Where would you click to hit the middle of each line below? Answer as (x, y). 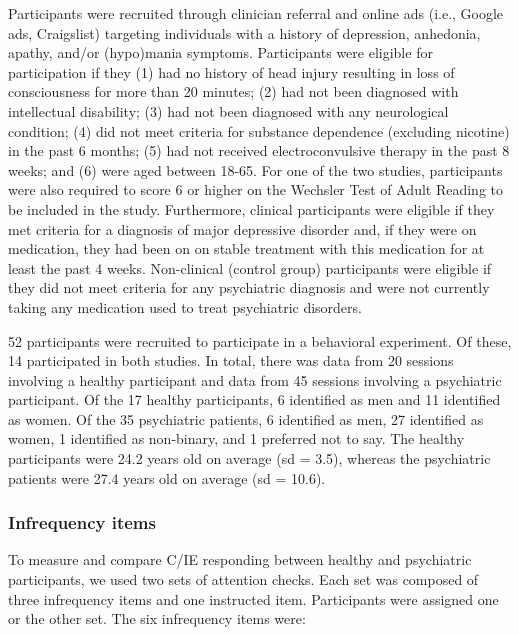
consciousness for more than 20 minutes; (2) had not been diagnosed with (233, 91)
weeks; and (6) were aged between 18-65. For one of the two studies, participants (255, 169)
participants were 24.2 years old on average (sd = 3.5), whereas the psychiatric (249, 458)
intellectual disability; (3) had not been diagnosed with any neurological (228, 110)
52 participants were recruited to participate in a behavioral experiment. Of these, (260, 340)
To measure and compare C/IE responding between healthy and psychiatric (240, 559)
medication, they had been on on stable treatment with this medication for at (246, 248)
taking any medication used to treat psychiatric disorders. (185, 306)
